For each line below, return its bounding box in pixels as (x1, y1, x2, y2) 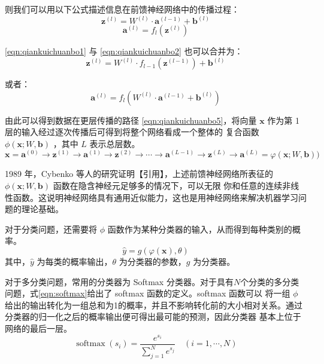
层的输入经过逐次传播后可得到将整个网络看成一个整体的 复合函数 (5, 126, 259, 138)
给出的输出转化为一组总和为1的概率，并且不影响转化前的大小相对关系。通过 (5, 298, 302, 311)
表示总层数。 (89, 137, 140, 149)
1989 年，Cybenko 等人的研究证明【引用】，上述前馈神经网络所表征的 (5, 167, 273, 180)
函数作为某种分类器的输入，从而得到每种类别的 (107, 222, 292, 235)
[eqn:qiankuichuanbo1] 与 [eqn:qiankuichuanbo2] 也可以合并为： (5, 45, 243, 57)
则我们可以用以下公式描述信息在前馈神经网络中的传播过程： (5, 3, 240, 15)
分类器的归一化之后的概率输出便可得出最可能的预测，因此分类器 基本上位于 (5, 310, 301, 323)
